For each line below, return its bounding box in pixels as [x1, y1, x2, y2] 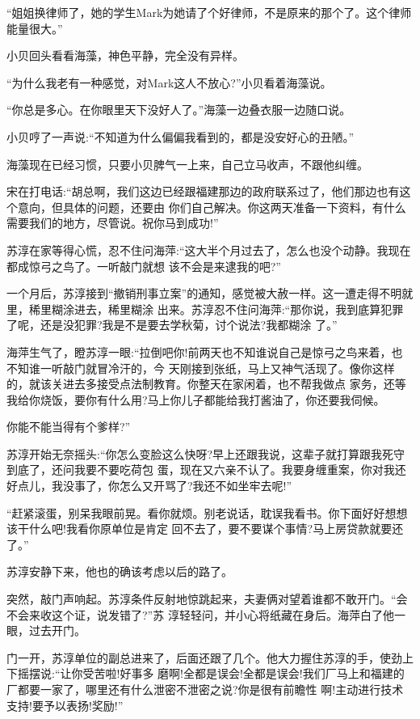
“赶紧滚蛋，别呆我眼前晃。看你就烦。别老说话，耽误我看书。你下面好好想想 [6, 504, 408, 521]
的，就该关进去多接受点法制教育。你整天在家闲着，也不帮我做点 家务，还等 [6, 375, 406, 392]
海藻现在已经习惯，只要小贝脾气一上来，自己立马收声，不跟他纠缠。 [6, 155, 368, 172]
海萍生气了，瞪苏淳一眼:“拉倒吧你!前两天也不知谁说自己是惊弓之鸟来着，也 [6, 343, 403, 360]
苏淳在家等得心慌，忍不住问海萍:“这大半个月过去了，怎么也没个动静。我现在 [6, 241, 411, 258]
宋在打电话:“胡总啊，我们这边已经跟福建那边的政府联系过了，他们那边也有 [6, 183, 400, 200]
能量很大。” [6, 19, 63, 36]
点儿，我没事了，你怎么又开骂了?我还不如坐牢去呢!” [17, 477, 292, 494]
